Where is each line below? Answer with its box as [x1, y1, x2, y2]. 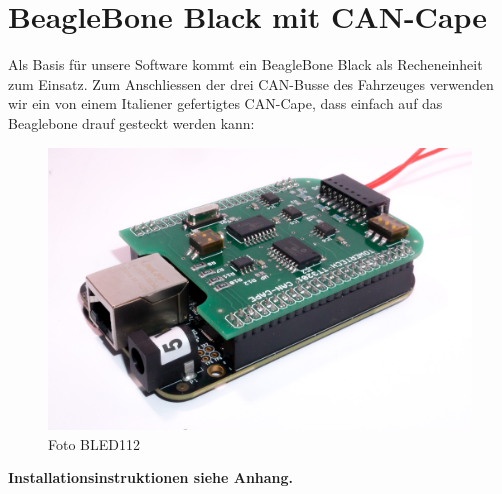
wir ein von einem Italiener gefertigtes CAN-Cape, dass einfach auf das [8, 93, 443, 114]
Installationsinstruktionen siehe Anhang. [8, 467, 294, 488]
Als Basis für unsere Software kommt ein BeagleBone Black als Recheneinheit [8, 54, 483, 75]
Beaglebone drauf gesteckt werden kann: [8, 112, 255, 133]
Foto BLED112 [48, 433, 140, 454]
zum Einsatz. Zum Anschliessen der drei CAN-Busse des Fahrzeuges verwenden [8, 73, 494, 94]
